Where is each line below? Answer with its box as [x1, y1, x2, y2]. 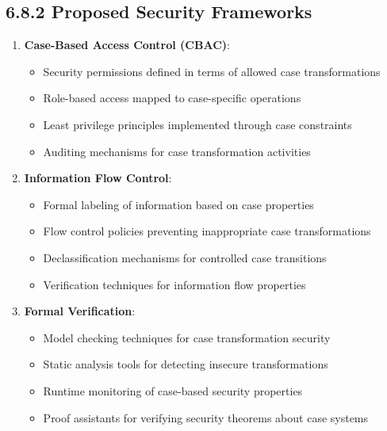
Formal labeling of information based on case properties [43, 196, 314, 212]
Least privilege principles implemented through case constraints [43, 116, 352, 132]
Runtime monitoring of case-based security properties [43, 382, 303, 399]
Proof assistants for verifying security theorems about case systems [43, 409, 369, 425]
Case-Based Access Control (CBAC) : [24, 36, 230, 53]
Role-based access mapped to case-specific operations [43, 90, 301, 106]
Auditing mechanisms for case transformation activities [43, 143, 311, 159]
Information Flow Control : [24, 170, 172, 186]
